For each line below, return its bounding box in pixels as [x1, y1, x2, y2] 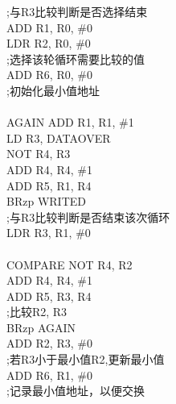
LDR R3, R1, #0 [6, 224, 91, 241]
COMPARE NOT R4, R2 [6, 256, 133, 273]
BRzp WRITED [6, 193, 86, 210]
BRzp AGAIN [6, 319, 76, 335]
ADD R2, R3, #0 [6, 335, 92, 352]
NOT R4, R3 [6, 145, 71, 162]
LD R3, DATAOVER [6, 129, 111, 146]
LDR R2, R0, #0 [6, 35, 91, 52]
